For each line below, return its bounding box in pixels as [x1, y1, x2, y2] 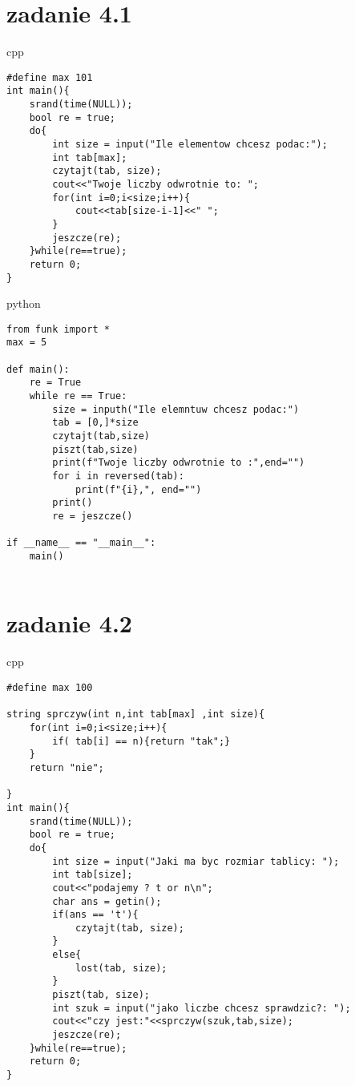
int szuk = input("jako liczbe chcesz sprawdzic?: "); [52, 1002, 351, 1014]
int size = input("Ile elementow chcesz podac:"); [52, 139, 328, 150]
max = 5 [6, 337, 47, 349]
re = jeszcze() [52, 511, 133, 522]
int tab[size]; [52, 869, 133, 881]
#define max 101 [6, 71, 93, 83]
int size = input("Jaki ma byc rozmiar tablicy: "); [52, 855, 340, 867]
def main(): [6, 363, 70, 375]
